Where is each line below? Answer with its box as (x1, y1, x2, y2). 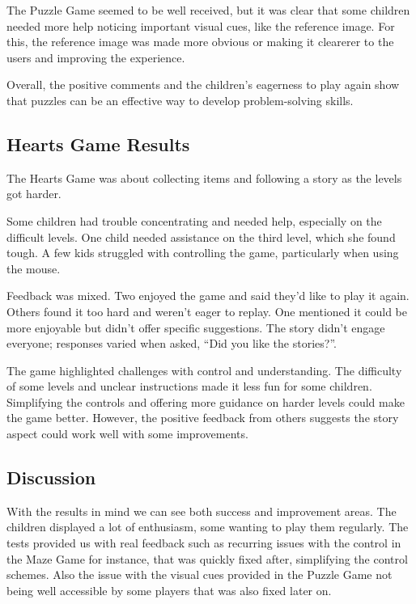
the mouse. (6, 260, 61, 277)
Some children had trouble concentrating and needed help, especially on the (6, 212, 382, 229)
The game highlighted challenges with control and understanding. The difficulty (6, 361, 402, 378)
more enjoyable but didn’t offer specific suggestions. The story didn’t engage (6, 319, 385, 336)
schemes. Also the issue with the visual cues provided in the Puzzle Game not (6, 566, 393, 583)
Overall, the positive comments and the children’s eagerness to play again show (6, 76, 400, 93)
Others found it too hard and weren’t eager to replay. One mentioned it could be (6, 302, 407, 319)
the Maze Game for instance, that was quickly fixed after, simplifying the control (6, 550, 408, 567)
